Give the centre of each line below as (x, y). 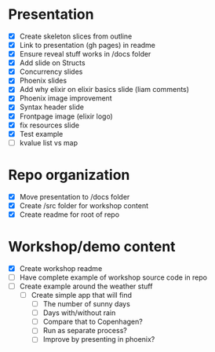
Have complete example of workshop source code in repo (113, 277)
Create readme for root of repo (69, 214)
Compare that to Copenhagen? (93, 322)
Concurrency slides (51, 71)
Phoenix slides (43, 81)
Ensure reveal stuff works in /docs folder (85, 54)
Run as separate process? (85, 331)
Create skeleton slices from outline (76, 36)
